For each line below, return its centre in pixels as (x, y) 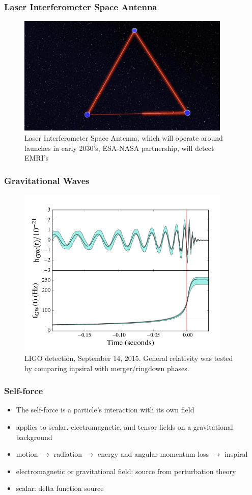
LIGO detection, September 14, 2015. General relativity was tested (129, 358)
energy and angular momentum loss (153, 454)
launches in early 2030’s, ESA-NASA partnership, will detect (119, 148)
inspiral (236, 454)
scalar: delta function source (60, 488)
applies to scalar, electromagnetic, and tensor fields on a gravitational (124, 426)
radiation (68, 454)
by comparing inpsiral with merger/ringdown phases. (107, 368)
